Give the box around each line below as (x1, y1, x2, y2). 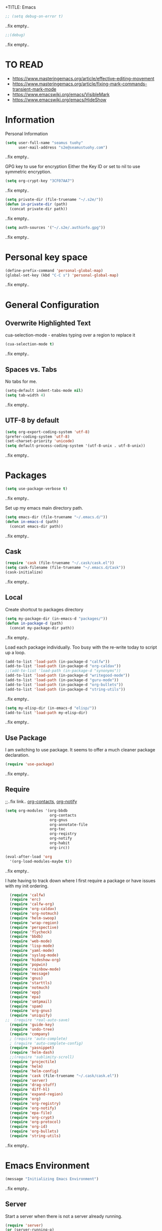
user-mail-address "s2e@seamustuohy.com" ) (18, 145, 108, 150)
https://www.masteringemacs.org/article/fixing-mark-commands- (12, 81, 148, 87)
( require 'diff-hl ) (9, 1087, 50, 1092)
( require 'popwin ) (9, 962, 48, 967)
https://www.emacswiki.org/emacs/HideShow (12, 97, 107, 103)
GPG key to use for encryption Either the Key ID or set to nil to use (5, 164, 141, 170)
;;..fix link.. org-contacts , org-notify (5, 798, 78, 804)
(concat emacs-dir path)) (9, 524, 64, 529)
